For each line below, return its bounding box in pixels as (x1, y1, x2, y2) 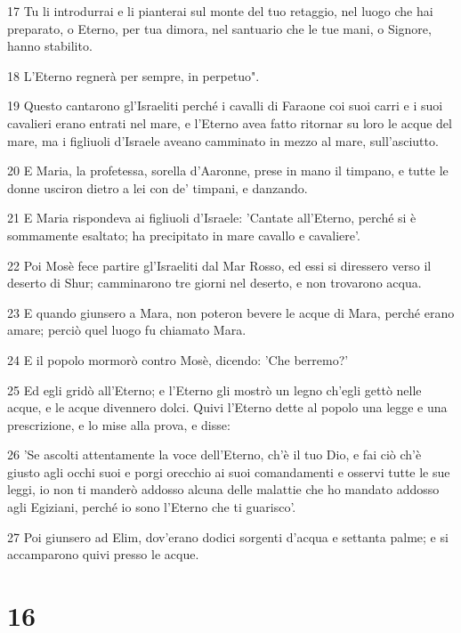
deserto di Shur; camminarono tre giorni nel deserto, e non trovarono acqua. (7, 273, 422, 292)
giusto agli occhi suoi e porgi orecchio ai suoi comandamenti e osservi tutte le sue (7, 462, 450, 481)
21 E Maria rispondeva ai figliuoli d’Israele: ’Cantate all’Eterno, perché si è (7, 208, 417, 227)
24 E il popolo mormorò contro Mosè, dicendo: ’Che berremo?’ (7, 350, 349, 369)
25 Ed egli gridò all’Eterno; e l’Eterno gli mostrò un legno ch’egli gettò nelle (7, 380, 422, 399)
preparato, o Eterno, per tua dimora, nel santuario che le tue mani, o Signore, (7, 19, 432, 37)
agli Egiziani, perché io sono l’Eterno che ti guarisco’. (7, 498, 296, 516)
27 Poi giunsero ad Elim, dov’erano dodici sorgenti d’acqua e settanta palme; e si (7, 527, 449, 546)
